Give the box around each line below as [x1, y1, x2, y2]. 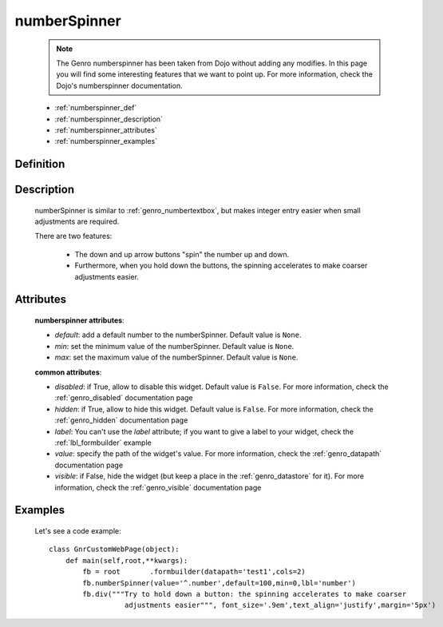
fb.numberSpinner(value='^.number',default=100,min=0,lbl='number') [82, 578, 357, 587]
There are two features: [34, 232, 113, 241]
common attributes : [34, 367, 102, 377]
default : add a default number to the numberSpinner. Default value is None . [54, 330, 302, 339]
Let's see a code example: [34, 526, 121, 535]
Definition [14, 157, 65, 171]
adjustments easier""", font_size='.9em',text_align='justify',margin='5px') [124, 601, 437, 610]
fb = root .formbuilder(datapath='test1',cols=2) [82, 567, 307, 577]
